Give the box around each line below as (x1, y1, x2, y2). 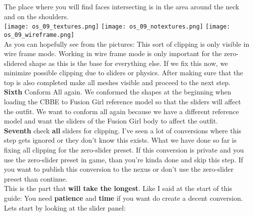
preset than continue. (4, 173, 68, 184)
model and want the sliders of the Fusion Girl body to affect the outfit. (4, 116, 218, 126)
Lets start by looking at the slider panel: (4, 202, 126, 213)
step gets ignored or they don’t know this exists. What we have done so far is (4, 135, 237, 145)
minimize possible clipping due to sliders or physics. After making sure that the (4, 67, 243, 78)
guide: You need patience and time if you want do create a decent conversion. (4, 193, 243, 203)
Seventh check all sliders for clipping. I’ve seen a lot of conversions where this (4, 125, 242, 135)
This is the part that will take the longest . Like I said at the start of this (4, 183, 232, 193)
